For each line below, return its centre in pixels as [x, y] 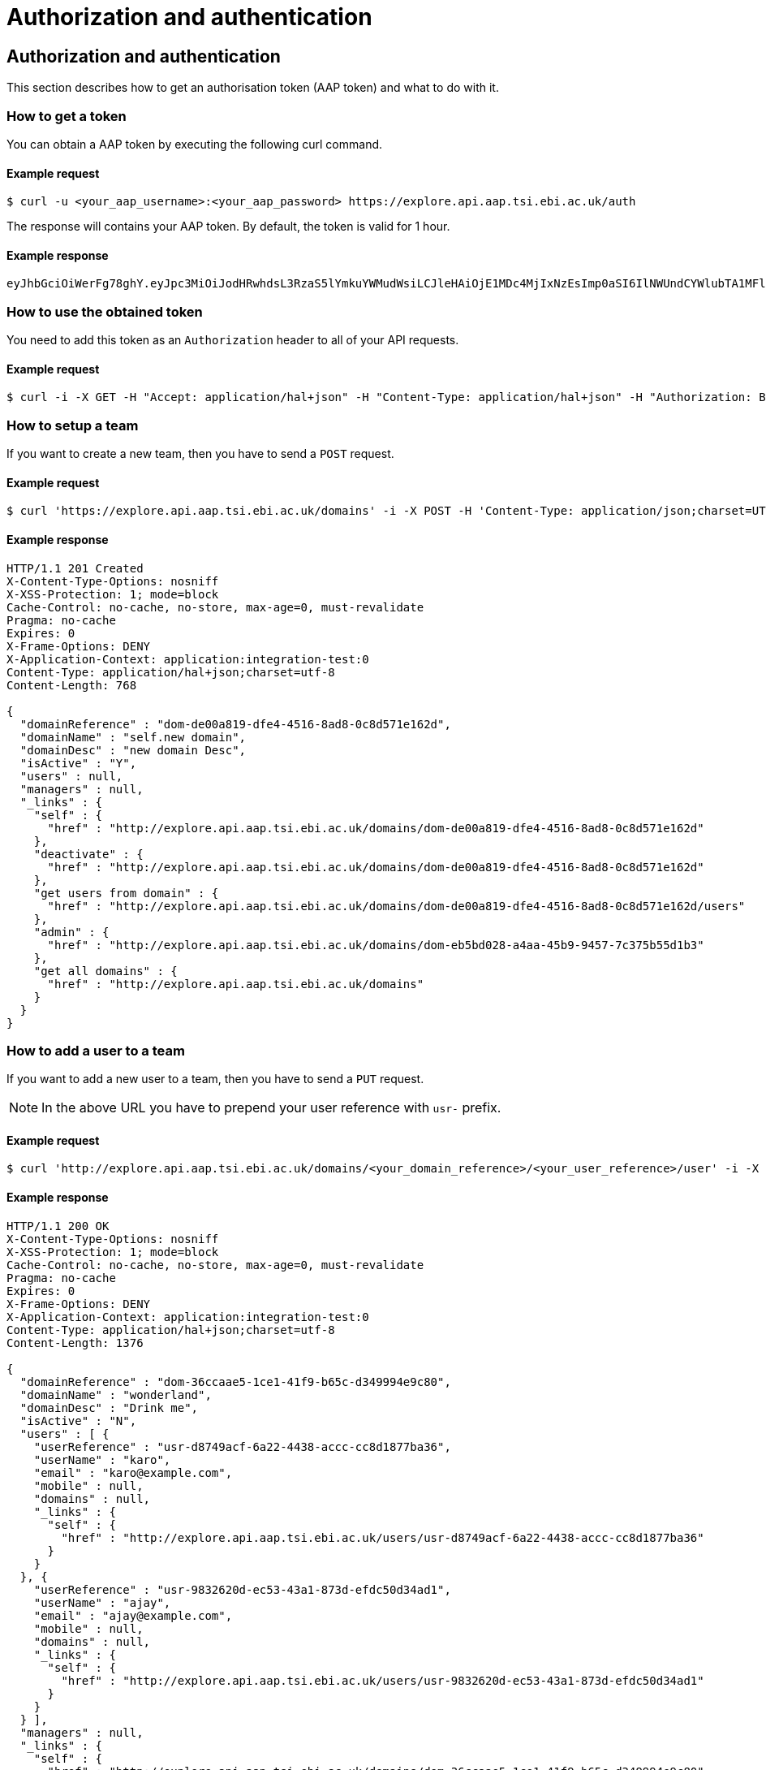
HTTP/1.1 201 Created [75, 568]
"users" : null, [71, 776]
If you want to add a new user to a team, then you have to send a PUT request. [215, 1079]
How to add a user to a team [96, 1050]
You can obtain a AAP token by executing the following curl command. [195, 144]
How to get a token [67, 116]
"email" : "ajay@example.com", [133, 1615]
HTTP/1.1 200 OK [58, 1226]
